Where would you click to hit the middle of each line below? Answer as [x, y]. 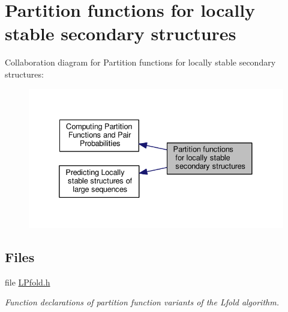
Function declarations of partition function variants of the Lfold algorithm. [142, 302]
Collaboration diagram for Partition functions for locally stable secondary [140, 62]
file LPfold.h [28, 282]
